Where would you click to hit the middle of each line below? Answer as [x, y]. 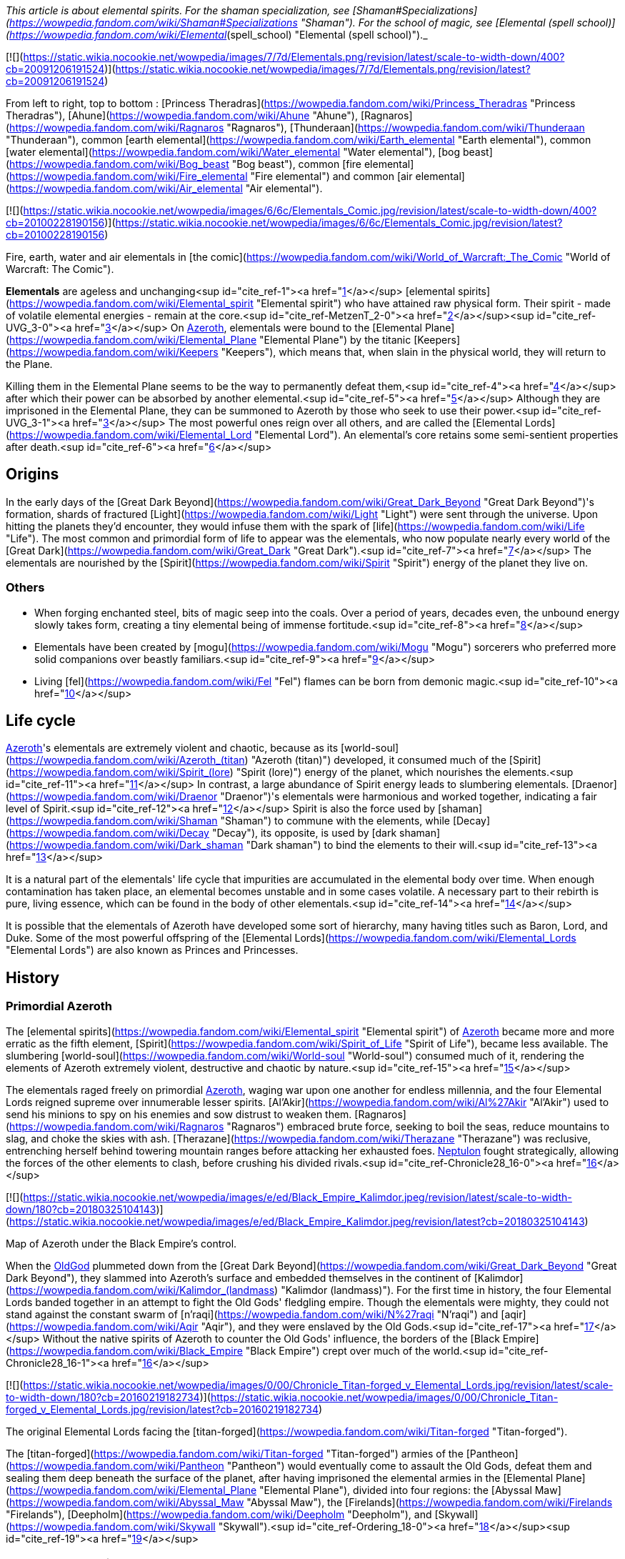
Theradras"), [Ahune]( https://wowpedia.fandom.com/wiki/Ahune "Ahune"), [182, 115]
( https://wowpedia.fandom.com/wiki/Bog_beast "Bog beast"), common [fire [184, 164]
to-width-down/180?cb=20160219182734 [103, 1397]
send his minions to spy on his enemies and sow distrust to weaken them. [179, 1114]
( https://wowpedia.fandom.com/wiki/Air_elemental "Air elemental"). [164, 188]
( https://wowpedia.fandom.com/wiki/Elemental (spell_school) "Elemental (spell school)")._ [217, 35]
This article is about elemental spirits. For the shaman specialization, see [178, 10]
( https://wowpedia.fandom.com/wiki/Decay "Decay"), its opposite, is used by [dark [201, 833]
